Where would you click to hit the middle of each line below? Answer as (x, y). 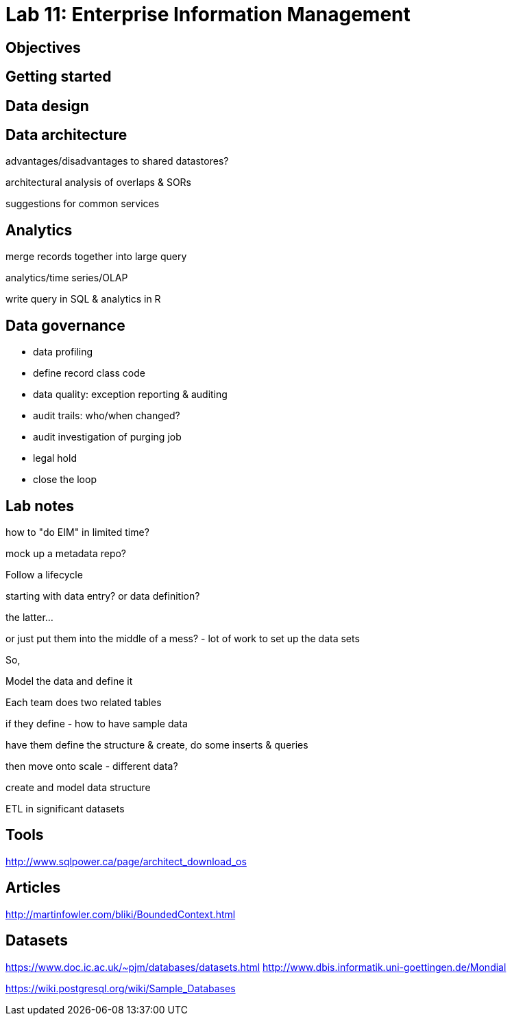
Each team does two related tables (84, 702)
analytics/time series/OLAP (67, 278)
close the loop (65, 480)
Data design (47, 106)
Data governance (65, 325)
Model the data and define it (69, 681)
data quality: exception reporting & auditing (130, 395)
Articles (33, 888)
